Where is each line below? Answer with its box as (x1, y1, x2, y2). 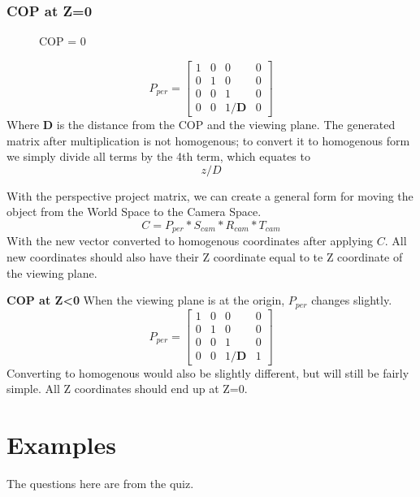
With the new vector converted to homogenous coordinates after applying (6, 232, 374, 249)
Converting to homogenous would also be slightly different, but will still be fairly (6, 364, 409, 381)
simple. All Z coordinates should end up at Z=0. (6, 380, 248, 397)
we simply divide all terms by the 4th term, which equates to (6, 148, 310, 165)
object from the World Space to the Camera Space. (6, 203, 262, 220)
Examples (6, 428, 116, 461)
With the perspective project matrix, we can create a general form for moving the (6, 187, 414, 204)
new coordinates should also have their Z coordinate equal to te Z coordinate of (6, 248, 403, 265)
